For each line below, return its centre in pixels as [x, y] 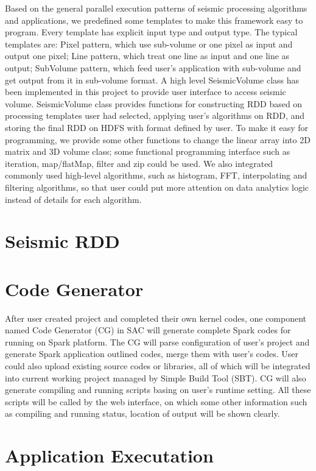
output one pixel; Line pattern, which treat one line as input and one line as [147, 56]
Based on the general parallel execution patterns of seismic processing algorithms [156, 8]
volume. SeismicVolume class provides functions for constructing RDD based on [154, 103]
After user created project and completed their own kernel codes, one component [156, 318]
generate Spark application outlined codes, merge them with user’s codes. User [152, 354]
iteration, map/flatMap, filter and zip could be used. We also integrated [139, 163]
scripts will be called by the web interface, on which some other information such [156, 401]
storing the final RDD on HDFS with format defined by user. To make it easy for [156, 127]
